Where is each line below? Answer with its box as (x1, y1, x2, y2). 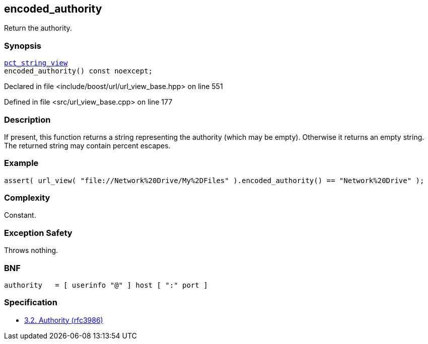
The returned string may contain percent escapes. (4, 141, 171, 150)
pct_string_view (4, 59, 68, 67)
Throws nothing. (4, 246, 58, 255)
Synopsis (4, 40, 41, 51)
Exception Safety (4, 227, 73, 238)
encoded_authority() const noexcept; (4, 67, 153, 75)
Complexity (4, 193, 50, 203)
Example (4, 158, 39, 168)
